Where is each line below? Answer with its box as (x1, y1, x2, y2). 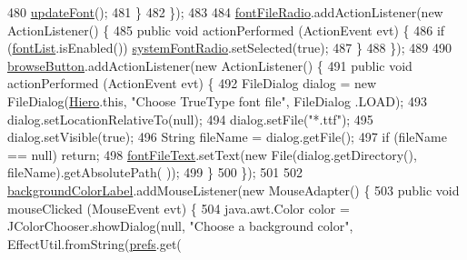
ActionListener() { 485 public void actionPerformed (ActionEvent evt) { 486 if (7, 20, 445, 39)
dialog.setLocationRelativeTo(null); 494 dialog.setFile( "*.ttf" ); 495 (7, 109, 373, 128)
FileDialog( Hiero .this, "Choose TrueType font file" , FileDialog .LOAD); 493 (7, 91, 427, 110)
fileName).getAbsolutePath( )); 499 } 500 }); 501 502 (7, 163, 303, 182)
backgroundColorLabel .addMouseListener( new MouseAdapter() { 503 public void (7, 180, 460, 199)
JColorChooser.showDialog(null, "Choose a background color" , (7, 216, 353, 235)
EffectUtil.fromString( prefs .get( (7, 234, 182, 253)
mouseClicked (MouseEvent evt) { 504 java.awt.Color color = (7, 198, 350, 217)
